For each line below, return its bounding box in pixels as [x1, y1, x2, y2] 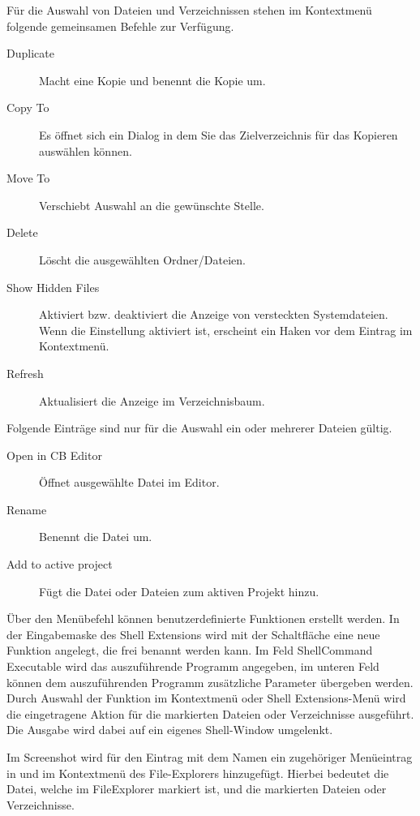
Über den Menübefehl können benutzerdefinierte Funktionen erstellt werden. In [6, 610, 400, 627]
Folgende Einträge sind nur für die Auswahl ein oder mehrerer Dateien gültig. [6, 419, 392, 436]
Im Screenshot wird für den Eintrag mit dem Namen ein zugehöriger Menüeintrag [6, 749, 413, 765]
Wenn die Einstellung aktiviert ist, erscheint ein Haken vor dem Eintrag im [39, 321, 413, 338]
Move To [6, 170, 50, 187]
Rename [6, 500, 47, 518]
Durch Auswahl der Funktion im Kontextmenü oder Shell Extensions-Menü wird [6, 689, 406, 706]
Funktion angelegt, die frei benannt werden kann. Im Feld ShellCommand [6, 642, 373, 659]
